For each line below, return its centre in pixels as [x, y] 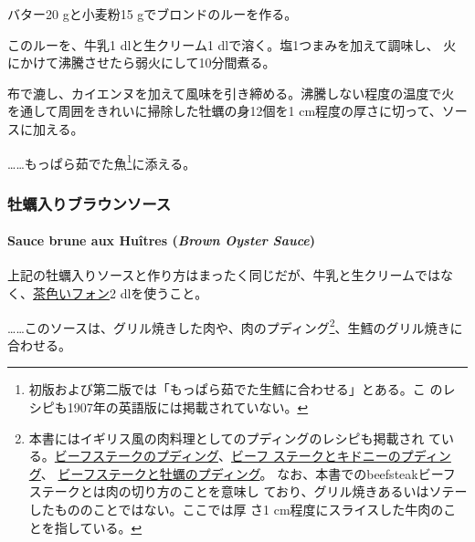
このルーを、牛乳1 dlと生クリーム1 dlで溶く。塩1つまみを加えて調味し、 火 [232, 44]
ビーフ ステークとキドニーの [316, 456]
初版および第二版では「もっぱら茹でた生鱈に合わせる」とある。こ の [236, 389]
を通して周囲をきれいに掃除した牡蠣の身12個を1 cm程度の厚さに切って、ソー [237, 111]
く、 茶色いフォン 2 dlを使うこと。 [108, 293]
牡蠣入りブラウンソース [90, 203]
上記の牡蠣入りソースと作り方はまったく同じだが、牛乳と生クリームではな [231, 275]
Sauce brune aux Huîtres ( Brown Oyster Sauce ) [162, 240]
